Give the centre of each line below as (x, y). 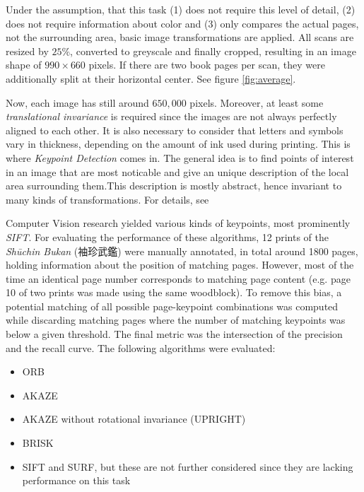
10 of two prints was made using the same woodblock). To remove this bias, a (174, 292)
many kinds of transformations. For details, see (107, 199)
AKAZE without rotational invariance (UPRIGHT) (134, 419)
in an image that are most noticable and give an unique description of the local (177, 171)
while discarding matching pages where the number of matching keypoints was (176, 320)
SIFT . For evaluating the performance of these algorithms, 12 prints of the (167, 236)
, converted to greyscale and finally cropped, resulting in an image (213, 51)
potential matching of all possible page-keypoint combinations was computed (172, 306)
